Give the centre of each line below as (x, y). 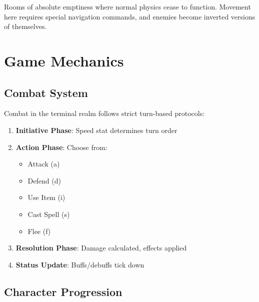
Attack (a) (44, 164)
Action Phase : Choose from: (61, 147)
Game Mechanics (64, 60)
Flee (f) (39, 231)
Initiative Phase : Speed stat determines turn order (96, 130)
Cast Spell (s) (49, 214)
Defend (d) (44, 180)
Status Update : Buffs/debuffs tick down (80, 264)
